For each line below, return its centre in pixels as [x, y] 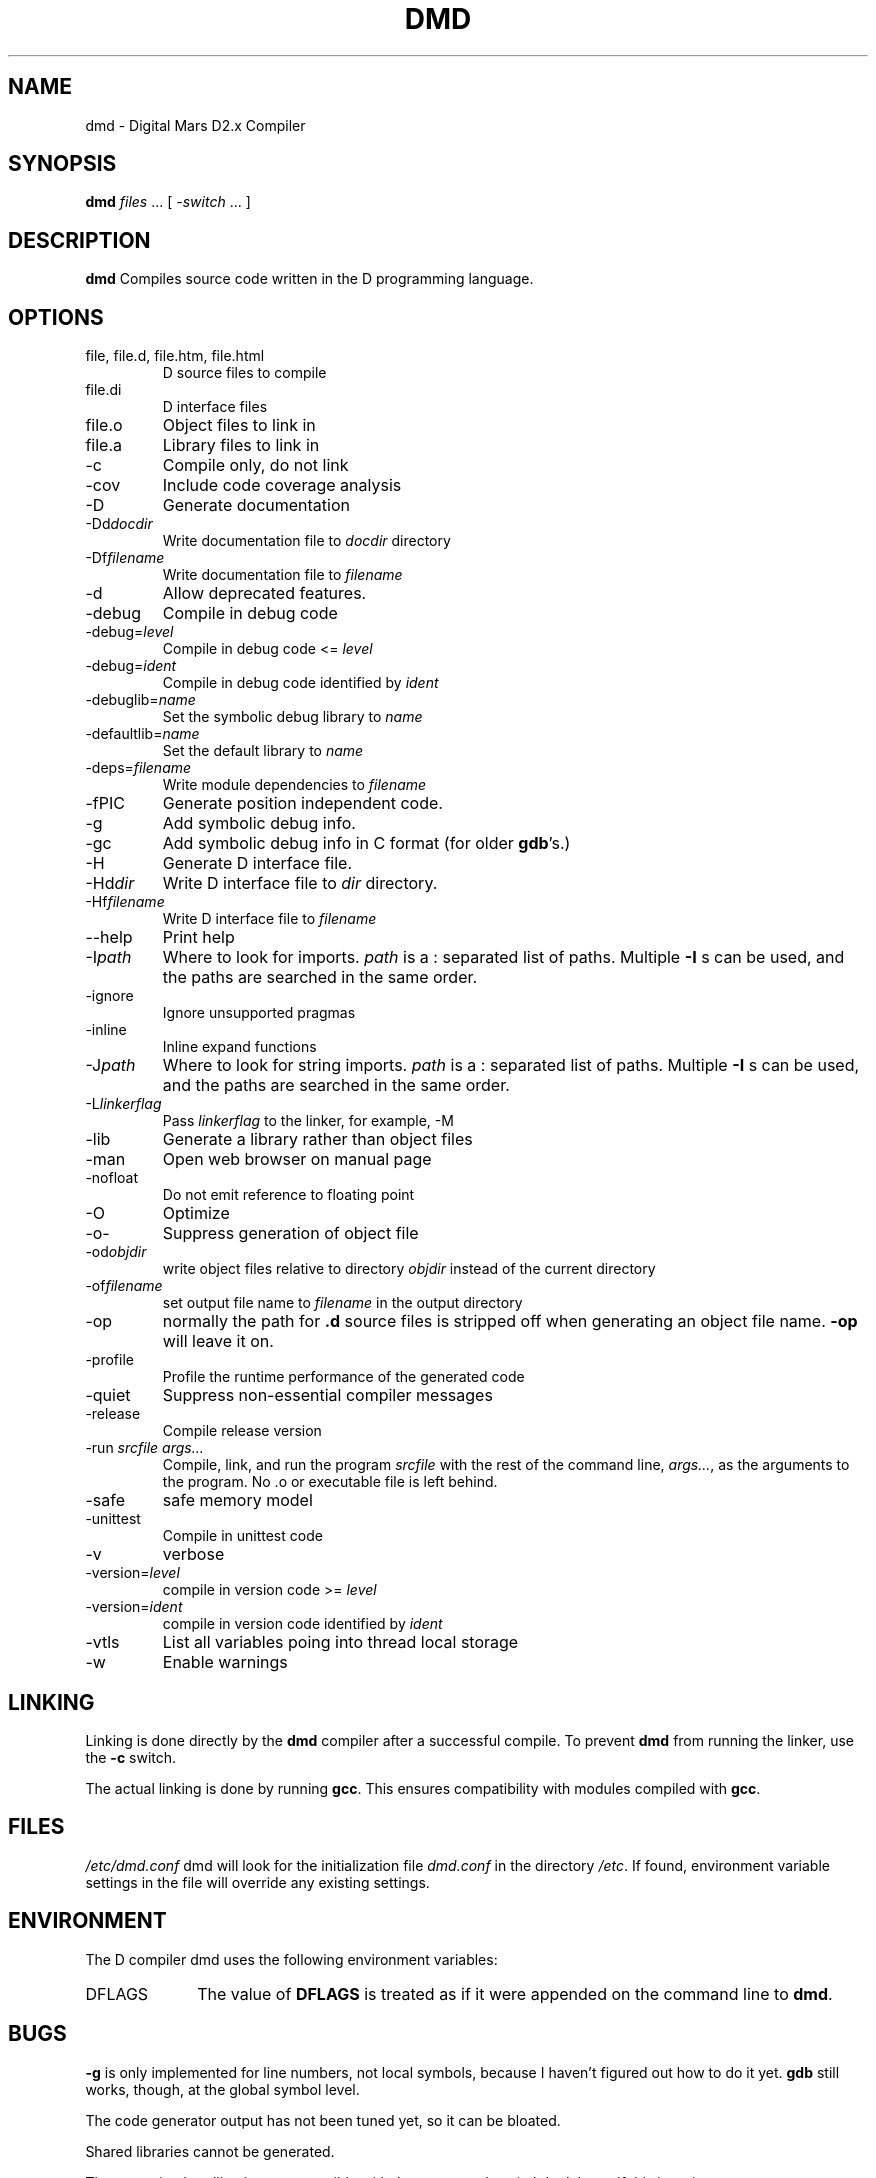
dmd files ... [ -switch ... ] [168, 202]
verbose [193, 1554]
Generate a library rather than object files [317, 1139]
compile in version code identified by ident [302, 1624]
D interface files [215, 407]
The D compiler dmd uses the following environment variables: [291, 1959]
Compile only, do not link [255, 465]
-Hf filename [125, 902]
